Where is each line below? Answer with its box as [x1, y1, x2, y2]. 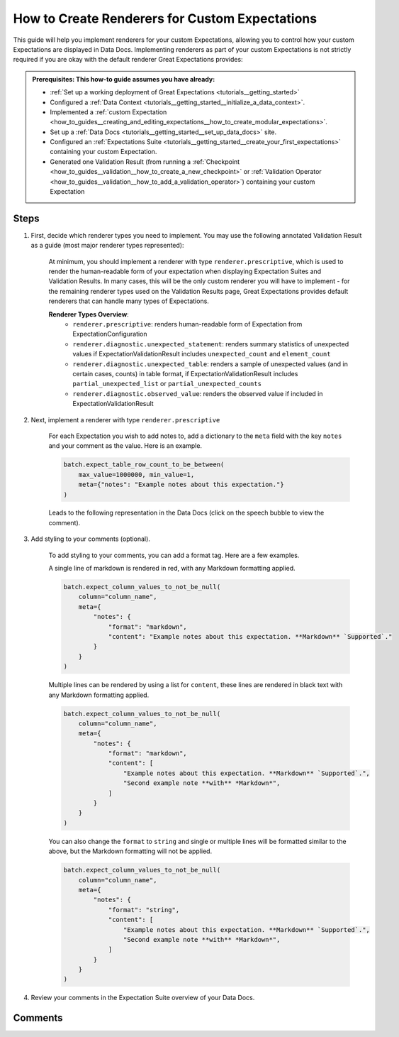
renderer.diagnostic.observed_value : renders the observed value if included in [72, 389, 323, 397]
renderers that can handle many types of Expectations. [48, 297, 209, 305]
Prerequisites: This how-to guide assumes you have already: [32, 75, 215, 83]
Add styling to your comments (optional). [30, 534, 150, 543]
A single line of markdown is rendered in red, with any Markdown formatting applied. [48, 564, 296, 573]
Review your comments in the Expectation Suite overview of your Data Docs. [30, 994, 255, 1002]
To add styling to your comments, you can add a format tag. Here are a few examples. [48, 551, 300, 559]
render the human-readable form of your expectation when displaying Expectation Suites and [48, 267, 322, 276]
